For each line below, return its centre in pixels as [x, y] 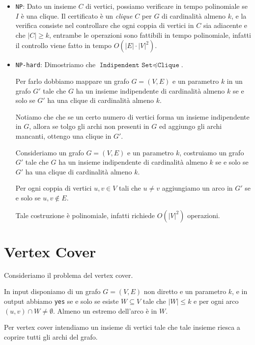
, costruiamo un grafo [212, 152]
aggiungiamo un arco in [197, 188]
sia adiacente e [225, 25]
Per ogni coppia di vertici [54, 188]
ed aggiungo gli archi [191, 126]
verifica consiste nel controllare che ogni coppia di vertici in [105, 25]
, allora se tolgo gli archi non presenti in [89, 126]
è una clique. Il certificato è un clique [77, 15]
